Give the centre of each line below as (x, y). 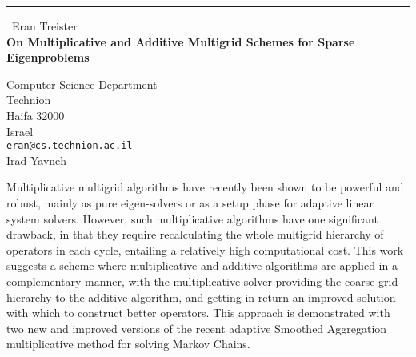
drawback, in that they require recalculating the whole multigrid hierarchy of (195, 234)
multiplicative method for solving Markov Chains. (128, 344)
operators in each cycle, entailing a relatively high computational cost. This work (205, 249)
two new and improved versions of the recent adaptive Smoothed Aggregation (197, 328)
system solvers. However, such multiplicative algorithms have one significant (192, 218)
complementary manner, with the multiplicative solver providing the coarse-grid (202, 281)
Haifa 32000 (36, 115)
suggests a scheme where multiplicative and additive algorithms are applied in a (202, 265)
